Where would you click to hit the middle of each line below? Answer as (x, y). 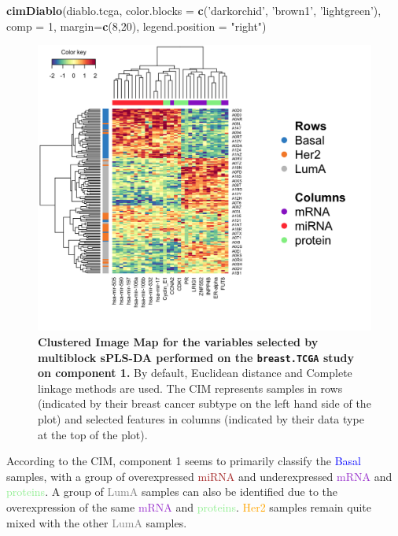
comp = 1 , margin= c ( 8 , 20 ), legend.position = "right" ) (136, 26)
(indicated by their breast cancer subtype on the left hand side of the (205, 403)
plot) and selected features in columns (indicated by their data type (201, 418)
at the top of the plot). (93, 434)
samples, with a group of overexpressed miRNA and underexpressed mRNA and (199, 476)
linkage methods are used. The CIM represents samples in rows (190, 388)
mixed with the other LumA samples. (97, 522)
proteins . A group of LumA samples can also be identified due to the (172, 492)
